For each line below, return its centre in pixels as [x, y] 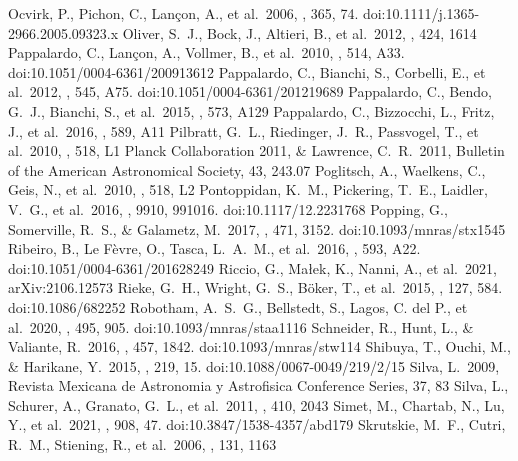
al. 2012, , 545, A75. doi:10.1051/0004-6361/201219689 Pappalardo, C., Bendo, [250, 91]
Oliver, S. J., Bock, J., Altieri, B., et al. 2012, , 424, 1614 [299, 32]
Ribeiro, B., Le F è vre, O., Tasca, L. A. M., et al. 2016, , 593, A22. [214, 248]
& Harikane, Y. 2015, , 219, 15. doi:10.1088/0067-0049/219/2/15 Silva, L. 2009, [254, 365]
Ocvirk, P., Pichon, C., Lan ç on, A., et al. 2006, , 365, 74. [183, 13]
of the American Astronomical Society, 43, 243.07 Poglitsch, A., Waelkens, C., [247, 169]
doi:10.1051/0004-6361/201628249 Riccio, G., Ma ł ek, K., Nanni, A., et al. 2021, [252, 267]
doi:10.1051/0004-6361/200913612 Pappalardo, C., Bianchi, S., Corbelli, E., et [247, 71]
